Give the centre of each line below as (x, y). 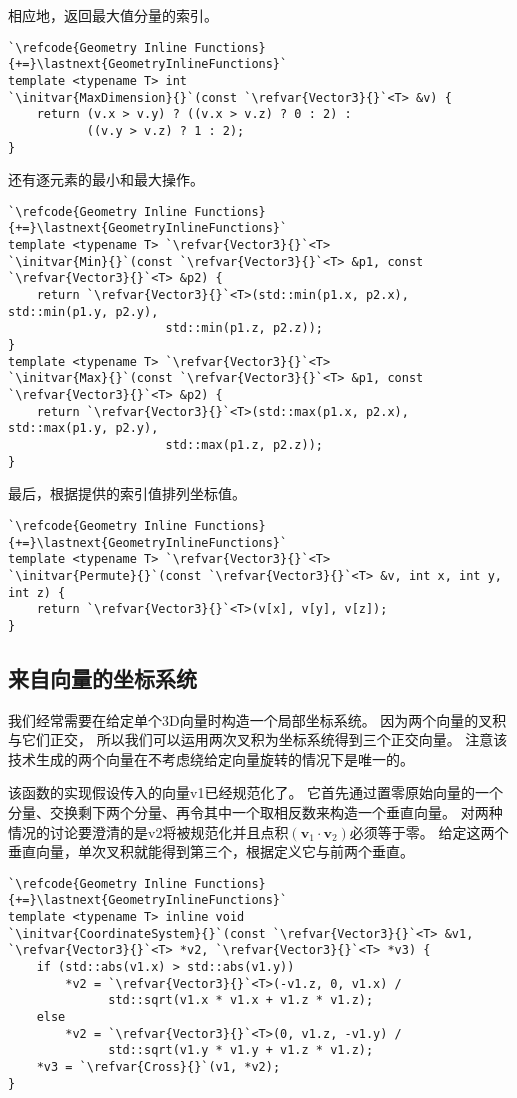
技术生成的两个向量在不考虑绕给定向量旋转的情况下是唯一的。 (211, 758)
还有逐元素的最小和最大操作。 (106, 179)
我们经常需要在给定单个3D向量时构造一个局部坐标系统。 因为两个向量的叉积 (257, 719)
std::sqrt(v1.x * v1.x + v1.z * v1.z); (241, 1000)
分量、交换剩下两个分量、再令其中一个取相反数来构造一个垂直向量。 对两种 (255, 812)
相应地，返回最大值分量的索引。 (113, 15)
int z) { (37, 592)
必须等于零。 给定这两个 (429, 831)
